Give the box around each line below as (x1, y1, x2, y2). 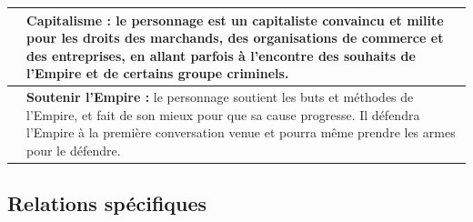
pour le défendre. (26, 140, 121, 159)
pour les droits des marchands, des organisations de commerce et (26, 28, 444, 47)
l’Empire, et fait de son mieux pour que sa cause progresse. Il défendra (26, 105, 420, 124)
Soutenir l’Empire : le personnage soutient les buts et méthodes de (26, 87, 414, 106)
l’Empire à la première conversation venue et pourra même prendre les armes (26, 123, 456, 142)
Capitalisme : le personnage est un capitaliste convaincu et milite (26, 10, 444, 29)
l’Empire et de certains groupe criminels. (26, 64, 289, 83)
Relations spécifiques (7, 189, 207, 217)
